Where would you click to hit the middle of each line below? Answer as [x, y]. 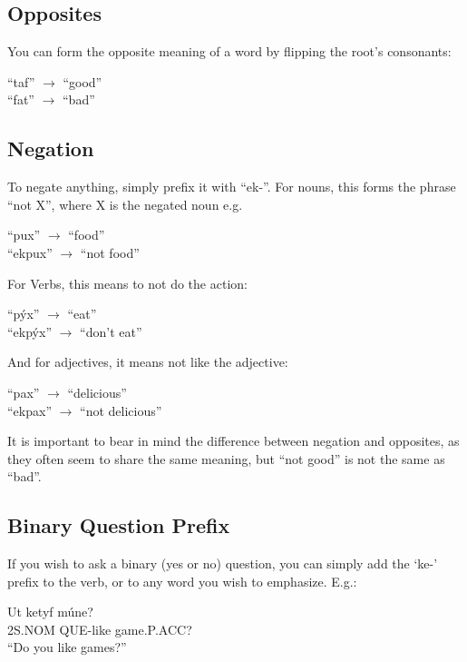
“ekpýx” [29, 331]
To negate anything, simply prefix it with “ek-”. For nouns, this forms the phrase [232, 187]
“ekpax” [29, 410]
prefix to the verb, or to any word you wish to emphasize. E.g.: [182, 581]
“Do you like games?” [67, 647]
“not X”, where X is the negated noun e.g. [125, 204]
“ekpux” [30, 252]
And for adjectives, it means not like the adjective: [148, 362]
